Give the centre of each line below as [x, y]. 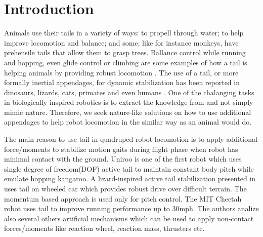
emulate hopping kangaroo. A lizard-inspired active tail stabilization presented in [130, 179]
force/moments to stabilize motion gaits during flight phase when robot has [121, 149]
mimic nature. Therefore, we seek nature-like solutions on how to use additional [128, 112]
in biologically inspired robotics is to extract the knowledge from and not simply [129, 102]
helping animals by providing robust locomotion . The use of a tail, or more [121, 72]
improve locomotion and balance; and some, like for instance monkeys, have [121, 42]
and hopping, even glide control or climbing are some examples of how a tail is [126, 62]
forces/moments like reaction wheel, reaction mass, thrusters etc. [104, 228]
